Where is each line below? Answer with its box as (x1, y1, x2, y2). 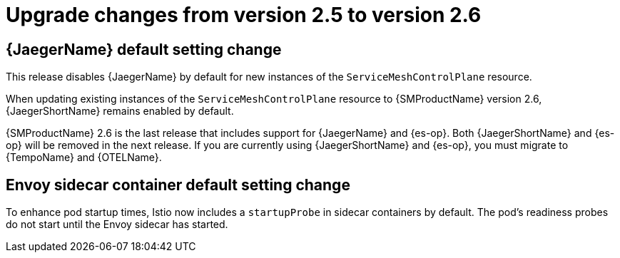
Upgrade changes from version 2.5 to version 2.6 (6, 3, 482, 27)
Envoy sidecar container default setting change (6, 175, 350, 194)
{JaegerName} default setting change (6, 40, 282, 58)
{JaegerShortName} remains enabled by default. (6, 105, 234, 118)
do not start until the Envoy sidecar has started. (6, 218, 228, 231)
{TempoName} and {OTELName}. (6, 151, 162, 164)
